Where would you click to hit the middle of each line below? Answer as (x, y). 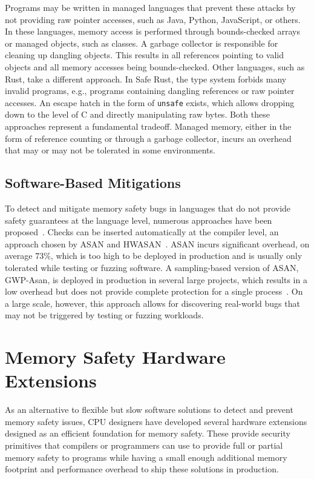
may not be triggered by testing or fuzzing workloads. (104, 315)
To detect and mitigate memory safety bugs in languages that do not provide (148, 208)
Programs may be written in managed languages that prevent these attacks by (150, 7)
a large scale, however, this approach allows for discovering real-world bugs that (152, 303)
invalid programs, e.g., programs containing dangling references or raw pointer (150, 91)
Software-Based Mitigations (93, 183)
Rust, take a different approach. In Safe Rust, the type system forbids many (146, 79)
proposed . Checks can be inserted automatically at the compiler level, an (142, 232)
